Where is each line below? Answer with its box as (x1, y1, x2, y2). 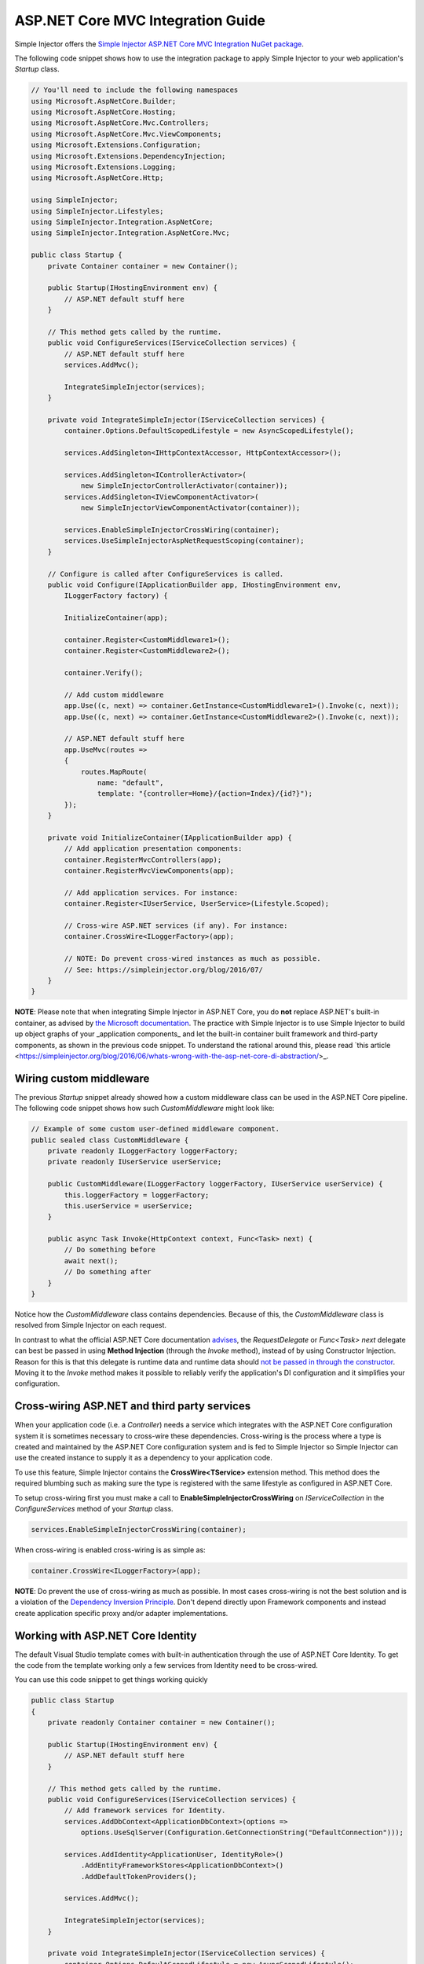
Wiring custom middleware (14, 1072, 150, 1085)
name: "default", (97, 778, 164, 787)
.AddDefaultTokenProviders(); (80, 1872, 197, 1881)
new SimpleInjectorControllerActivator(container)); (80, 482, 288, 490)
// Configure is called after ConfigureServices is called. (47, 570, 284, 578)
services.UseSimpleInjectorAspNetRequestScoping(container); (64, 537, 305, 545)
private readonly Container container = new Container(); (47, 1718, 276, 1728)
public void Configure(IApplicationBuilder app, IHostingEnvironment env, (47, 580, 342, 589)
